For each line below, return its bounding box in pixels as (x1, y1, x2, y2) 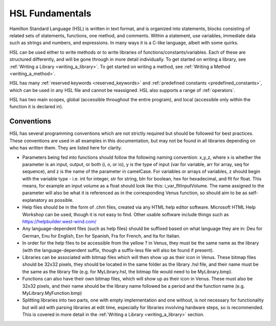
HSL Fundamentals (9, 8, 91, 19)
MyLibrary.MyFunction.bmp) (22, 290, 82, 296)
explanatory (22, 197, 48, 203)
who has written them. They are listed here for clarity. (9, 145, 122, 151)
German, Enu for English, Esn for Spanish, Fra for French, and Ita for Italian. (22, 232, 181, 239)
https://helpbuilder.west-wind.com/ (22, 219, 97, 225)
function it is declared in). (9, 104, 63, 110)
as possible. (48, 197, 74, 203)
